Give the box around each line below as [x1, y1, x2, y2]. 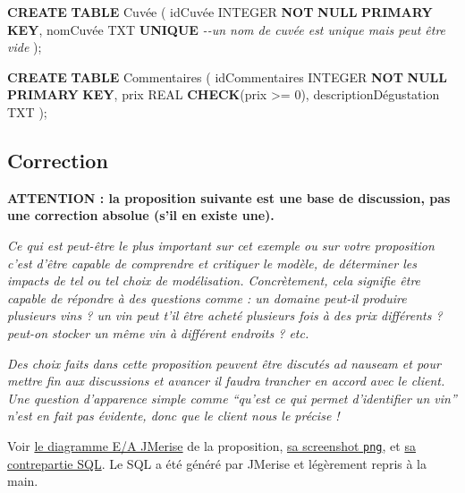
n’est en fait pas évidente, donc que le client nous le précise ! [7, 406, 340, 425]
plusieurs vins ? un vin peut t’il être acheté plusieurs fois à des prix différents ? [7, 306, 443, 325]
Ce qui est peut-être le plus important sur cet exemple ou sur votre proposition [7, 235, 435, 254]
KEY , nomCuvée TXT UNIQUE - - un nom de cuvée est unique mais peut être [7, 20, 446, 38]
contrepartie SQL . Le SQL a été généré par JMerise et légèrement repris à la [7, 454, 427, 472]
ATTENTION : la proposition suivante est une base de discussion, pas [7, 188, 451, 207]
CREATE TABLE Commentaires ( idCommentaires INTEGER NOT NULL [7, 67, 447, 86]
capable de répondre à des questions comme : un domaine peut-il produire [7, 288, 407, 307]
